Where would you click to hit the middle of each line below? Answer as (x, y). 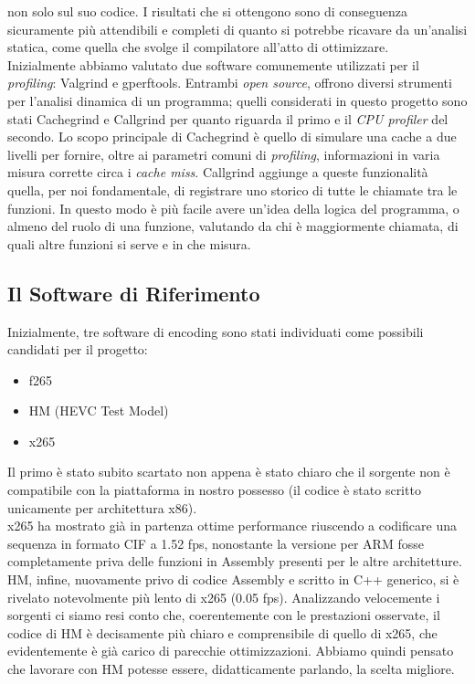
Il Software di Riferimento (134, 293)
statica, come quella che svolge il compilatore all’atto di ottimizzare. (198, 47)
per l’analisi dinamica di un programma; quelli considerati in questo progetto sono (237, 100)
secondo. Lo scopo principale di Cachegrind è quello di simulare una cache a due (232, 137)
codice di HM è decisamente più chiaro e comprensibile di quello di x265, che (222, 632)
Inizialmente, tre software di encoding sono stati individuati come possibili (216, 331)
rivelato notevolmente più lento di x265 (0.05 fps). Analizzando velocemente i (224, 597)
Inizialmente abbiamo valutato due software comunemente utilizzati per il (213, 64)
